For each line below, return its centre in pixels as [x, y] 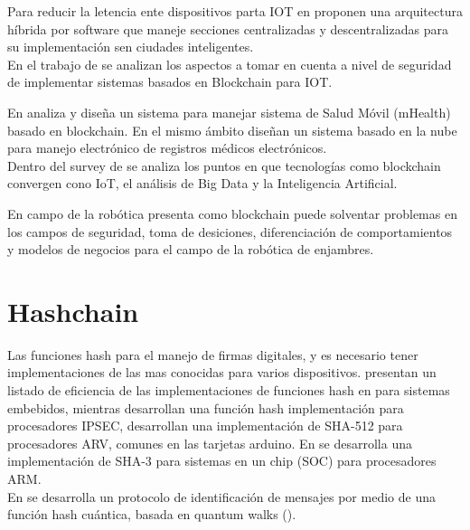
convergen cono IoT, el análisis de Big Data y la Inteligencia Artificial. [202, 183]
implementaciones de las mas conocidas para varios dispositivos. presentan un [222, 372]
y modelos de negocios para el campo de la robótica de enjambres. [191, 249]
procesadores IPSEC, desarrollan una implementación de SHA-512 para [205, 426]
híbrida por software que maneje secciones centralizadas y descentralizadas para [228, 28]
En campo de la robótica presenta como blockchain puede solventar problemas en [232, 213]
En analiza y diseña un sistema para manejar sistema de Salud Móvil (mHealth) [229, 112]
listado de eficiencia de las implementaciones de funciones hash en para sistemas [229, 390]
